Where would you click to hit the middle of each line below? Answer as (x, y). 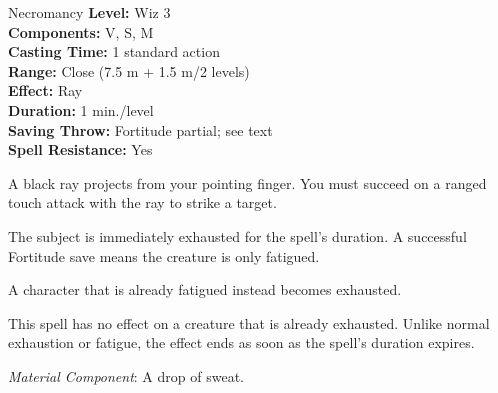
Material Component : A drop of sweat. (126, 375)
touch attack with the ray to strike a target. (142, 202)
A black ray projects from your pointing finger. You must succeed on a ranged (247, 182)
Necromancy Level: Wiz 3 (89, 12)
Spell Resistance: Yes (80, 149)
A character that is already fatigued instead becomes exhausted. (205, 289)
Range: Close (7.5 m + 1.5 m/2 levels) (129, 70)
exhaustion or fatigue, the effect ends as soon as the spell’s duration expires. (241, 342)
